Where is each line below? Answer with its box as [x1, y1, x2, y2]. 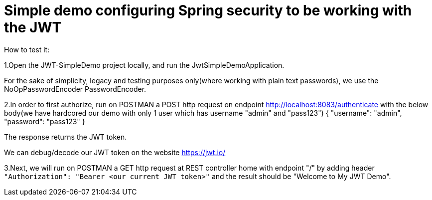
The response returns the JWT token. [4, 132, 127, 141]
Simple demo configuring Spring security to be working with [4, 2, 412, 19]
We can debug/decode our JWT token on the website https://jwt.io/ [4, 148, 226, 157]
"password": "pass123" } [4, 117, 85, 126]
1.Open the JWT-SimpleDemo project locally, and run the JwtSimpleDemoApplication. [4, 60, 285, 69]
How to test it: [4, 45, 50, 54]
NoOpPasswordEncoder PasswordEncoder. [4, 84, 146, 93]
